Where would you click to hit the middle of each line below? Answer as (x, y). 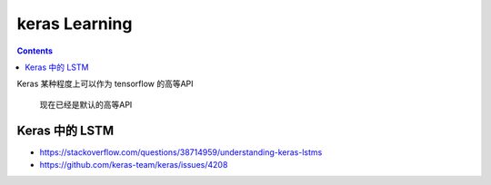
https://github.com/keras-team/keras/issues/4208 (134, 165)
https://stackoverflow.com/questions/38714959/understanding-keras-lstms (181, 152)
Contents (35, 51)
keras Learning (75, 24)
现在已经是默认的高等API (86, 104)
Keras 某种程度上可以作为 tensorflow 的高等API (105, 84)
